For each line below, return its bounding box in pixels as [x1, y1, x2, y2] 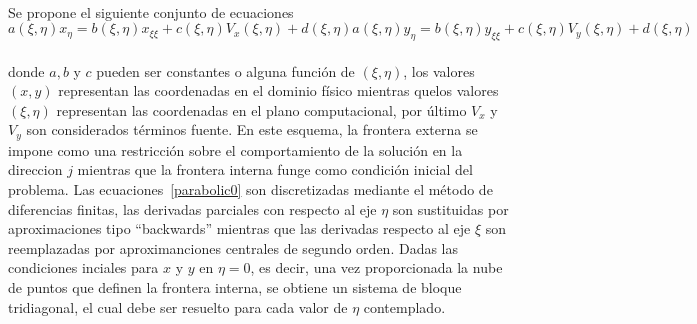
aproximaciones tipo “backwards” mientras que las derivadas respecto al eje [8, 218, 471, 239]
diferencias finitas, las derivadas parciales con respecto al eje [8, 198, 377, 219]
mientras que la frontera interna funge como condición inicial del [77, 159, 473, 180]
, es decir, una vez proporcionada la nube [250, 257, 503, 278]
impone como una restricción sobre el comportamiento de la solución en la [8, 139, 463, 160]
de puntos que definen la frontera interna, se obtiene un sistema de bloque [8, 276, 462, 297]
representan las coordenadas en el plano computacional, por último [56, 99, 467, 120]
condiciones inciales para [8, 257, 159, 278]
